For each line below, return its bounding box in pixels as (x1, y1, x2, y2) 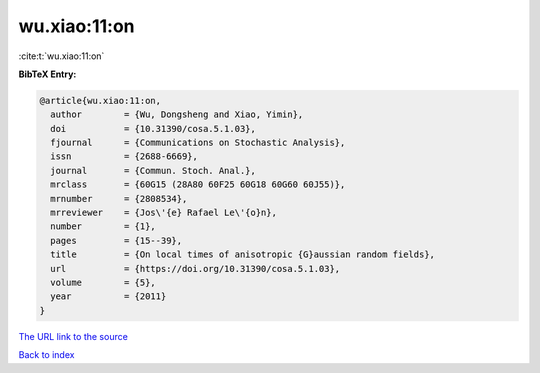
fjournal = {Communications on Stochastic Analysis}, (50, 137, 346, 149)
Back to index (18, 349, 75, 361)
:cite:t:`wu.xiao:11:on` (18, 50, 105, 62)
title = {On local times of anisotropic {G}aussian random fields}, (50, 249, 435, 260)
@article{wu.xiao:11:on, (39, 95, 162, 106)
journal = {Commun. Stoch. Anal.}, (50, 165, 257, 176)
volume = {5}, (50, 277, 157, 288)
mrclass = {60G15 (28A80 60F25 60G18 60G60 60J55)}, (50, 179, 346, 190)
